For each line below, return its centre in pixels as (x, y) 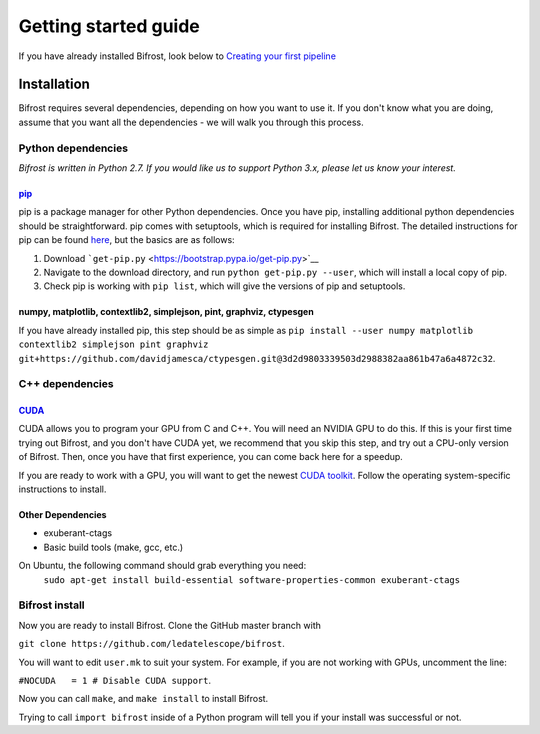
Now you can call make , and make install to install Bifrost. (143, 699)
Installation (54, 84)
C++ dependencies (66, 384)
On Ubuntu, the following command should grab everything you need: (162, 566)
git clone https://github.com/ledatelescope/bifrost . (151, 644)
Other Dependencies (62, 515)
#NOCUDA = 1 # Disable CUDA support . (115, 680)
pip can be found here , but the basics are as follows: (126, 240)
